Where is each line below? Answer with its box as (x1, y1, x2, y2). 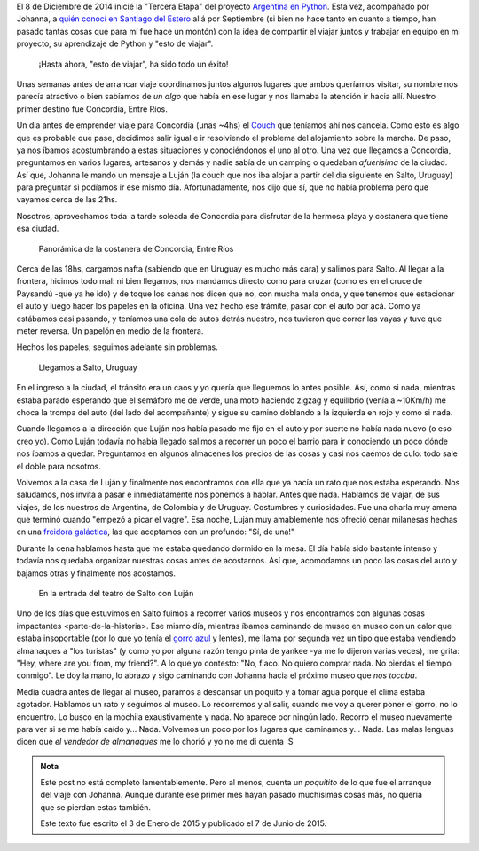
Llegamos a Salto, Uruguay (38, 362, 137, 373)
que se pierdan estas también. (40, 801, 151, 812)
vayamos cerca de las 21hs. (16, 194, 118, 205)
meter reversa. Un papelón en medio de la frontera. (16, 325, 204, 336)
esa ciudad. (16, 223, 59, 234)
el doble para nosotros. (16, 461, 102, 471)
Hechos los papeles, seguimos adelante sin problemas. (16, 342, 219, 352)
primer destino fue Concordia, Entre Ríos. (16, 103, 169, 114)
